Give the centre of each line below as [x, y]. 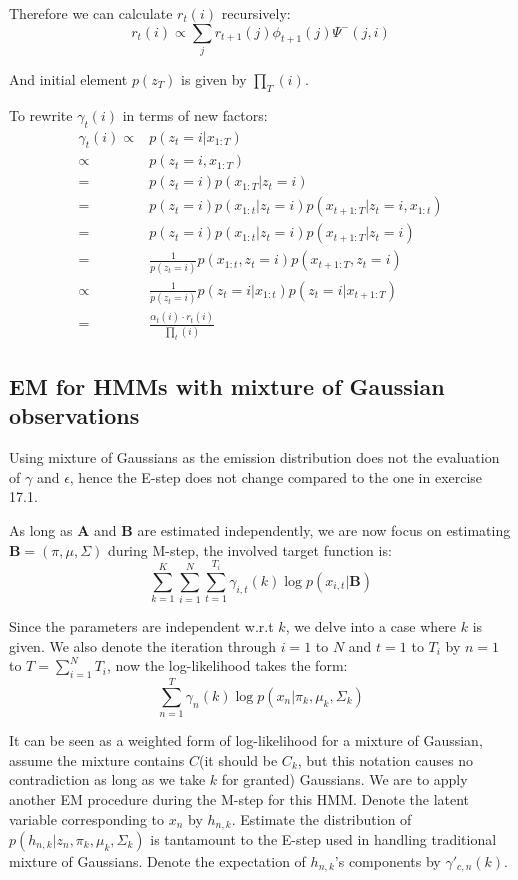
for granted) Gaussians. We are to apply [344, 779]
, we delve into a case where [371, 626]
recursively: [256, 13]
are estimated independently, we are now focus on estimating [324, 530]
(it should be [238, 759]
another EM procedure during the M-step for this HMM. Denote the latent [239, 798]
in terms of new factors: [195, 114]
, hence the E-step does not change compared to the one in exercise [276, 476]
